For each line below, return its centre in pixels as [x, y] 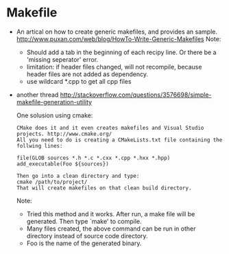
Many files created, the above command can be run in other [111, 229]
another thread [37, 95]
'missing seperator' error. [62, 59]
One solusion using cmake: [55, 115]
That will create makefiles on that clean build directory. [104, 188]
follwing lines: [39, 146]
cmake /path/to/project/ [52, 182]
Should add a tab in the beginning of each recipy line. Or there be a [121, 52]
